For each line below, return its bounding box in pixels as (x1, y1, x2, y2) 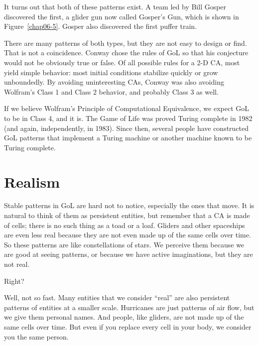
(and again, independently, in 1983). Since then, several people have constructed (4, 122, 249, 133)
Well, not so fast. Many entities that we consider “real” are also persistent (4, 292, 230, 303)
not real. (4, 259, 30, 269)
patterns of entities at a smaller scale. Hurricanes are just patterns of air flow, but (4, 302, 255, 312)
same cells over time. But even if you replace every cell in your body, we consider (4, 321, 252, 332)
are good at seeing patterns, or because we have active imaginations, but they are (4, 249, 253, 259)
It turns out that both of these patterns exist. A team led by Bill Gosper (4, 1, 227, 11)
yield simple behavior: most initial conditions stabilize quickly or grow (4, 67, 218, 77)
